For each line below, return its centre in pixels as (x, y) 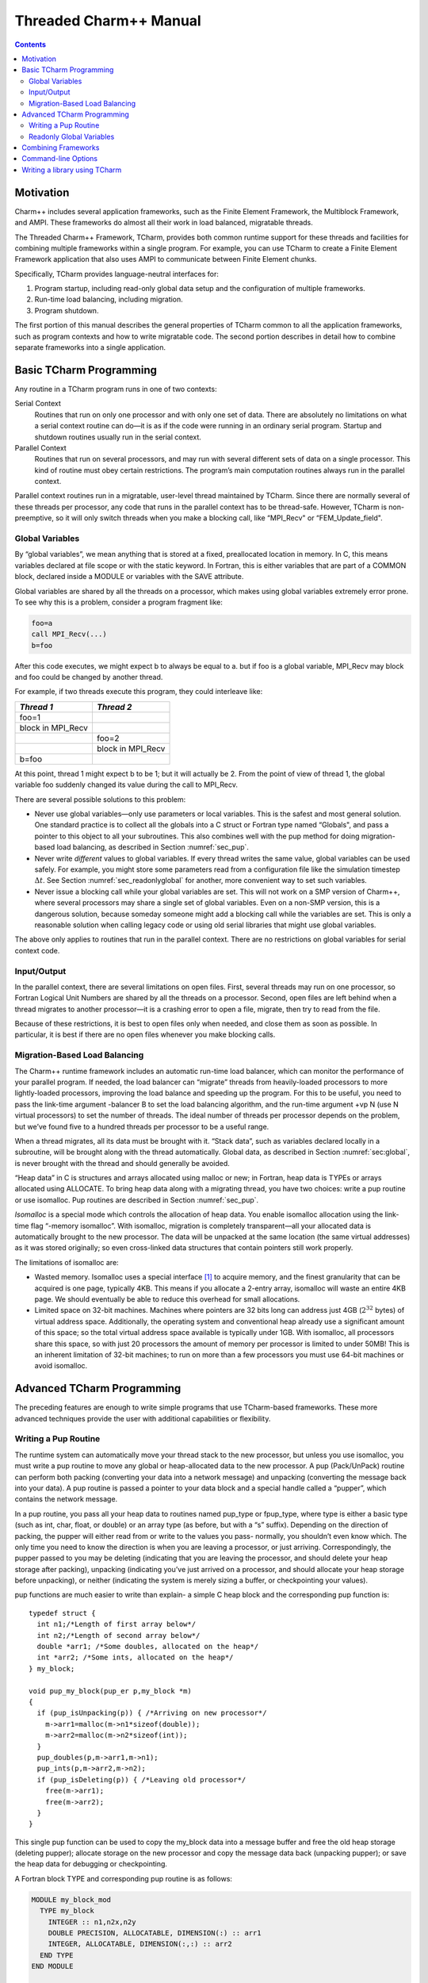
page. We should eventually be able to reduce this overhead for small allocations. (167, 1299)
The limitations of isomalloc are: (67, 1262)
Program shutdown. (67, 310)
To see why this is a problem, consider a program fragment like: (119, 602)
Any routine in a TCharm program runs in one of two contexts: (116, 389)
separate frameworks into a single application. (90, 347)
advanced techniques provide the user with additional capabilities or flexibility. (143, 1418)
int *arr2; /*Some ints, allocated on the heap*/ (135, 1657)
